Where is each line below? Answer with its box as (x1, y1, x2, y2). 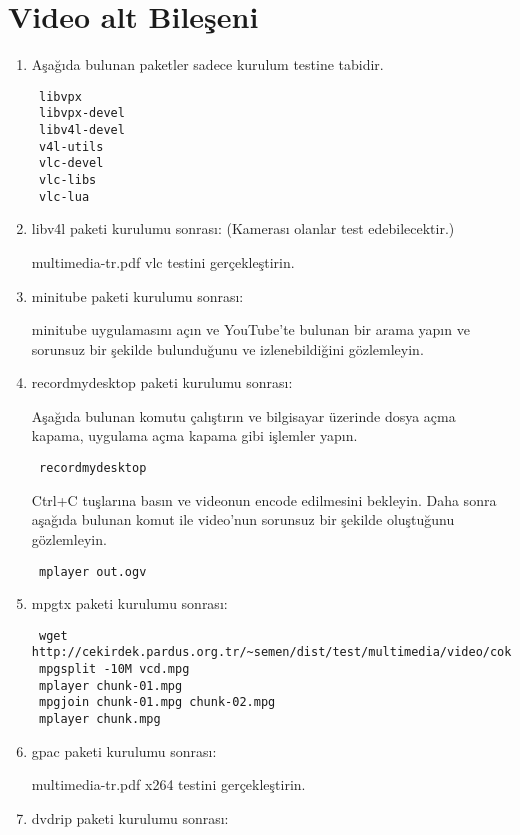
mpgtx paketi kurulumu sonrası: (31, 593, 228, 614)
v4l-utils (38, 139, 104, 154)
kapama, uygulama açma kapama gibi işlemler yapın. (31, 425, 358, 446)
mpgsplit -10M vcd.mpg (38, 662, 190, 677)
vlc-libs (38, 173, 97, 187)
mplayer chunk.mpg (38, 712, 161, 727)
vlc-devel (38, 156, 104, 171)
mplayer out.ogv (38, 564, 147, 579)
